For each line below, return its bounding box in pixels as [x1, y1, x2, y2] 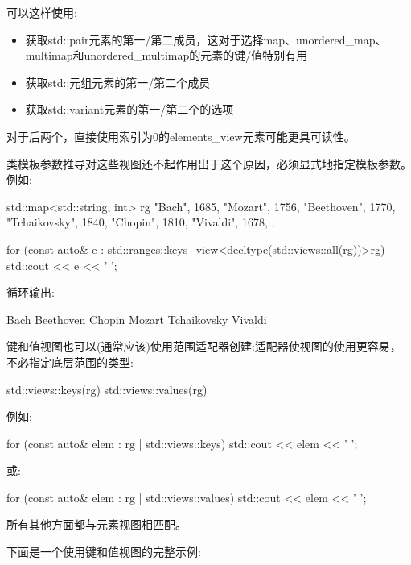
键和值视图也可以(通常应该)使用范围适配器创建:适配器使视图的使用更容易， [6, 338, 401, 355]
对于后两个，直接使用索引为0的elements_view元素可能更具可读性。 [6, 127, 356, 144]
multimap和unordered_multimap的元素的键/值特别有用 [25, 47, 308, 64]
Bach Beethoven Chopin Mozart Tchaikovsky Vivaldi [6, 310, 267, 327]
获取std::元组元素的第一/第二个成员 [25, 73, 211, 90]
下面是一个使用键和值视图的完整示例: [6, 543, 201, 560]
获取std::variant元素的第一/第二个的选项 [25, 101, 234, 118]
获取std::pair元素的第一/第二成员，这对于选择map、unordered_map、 [25, 31, 387, 48]
